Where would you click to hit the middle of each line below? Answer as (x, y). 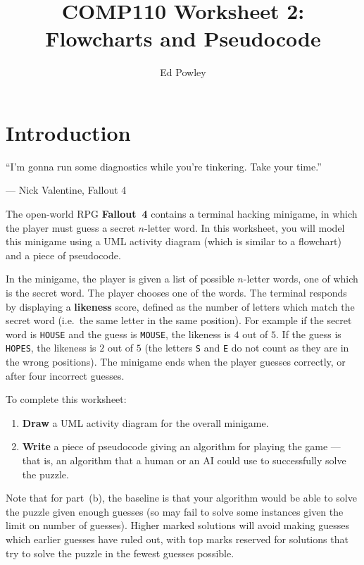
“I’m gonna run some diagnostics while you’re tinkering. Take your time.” (164, 166)
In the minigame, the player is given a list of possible (120, 279)
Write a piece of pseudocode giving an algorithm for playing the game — (181, 446)
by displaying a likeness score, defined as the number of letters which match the (180, 306)
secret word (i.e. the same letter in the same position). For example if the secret (179, 320)
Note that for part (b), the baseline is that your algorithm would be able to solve (181, 498)
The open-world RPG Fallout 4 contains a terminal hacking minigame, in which (182, 214)
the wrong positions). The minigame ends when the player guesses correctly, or (176, 362)
